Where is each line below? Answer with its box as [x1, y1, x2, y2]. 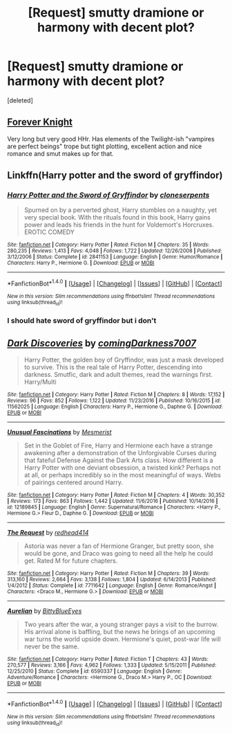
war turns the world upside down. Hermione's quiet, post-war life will [23, 635, 221, 644]
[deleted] [7, 96, 33, 105]
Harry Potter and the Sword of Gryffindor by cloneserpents [7, 191, 210, 200]
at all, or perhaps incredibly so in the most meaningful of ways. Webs [23, 471, 221, 479]
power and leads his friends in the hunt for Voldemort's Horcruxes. [23, 220, 214, 229]
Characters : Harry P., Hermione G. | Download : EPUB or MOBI [7, 260, 155, 267]
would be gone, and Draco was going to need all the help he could [23, 549, 213, 558]
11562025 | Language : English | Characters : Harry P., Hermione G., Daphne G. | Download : [7, 403, 223, 410]
